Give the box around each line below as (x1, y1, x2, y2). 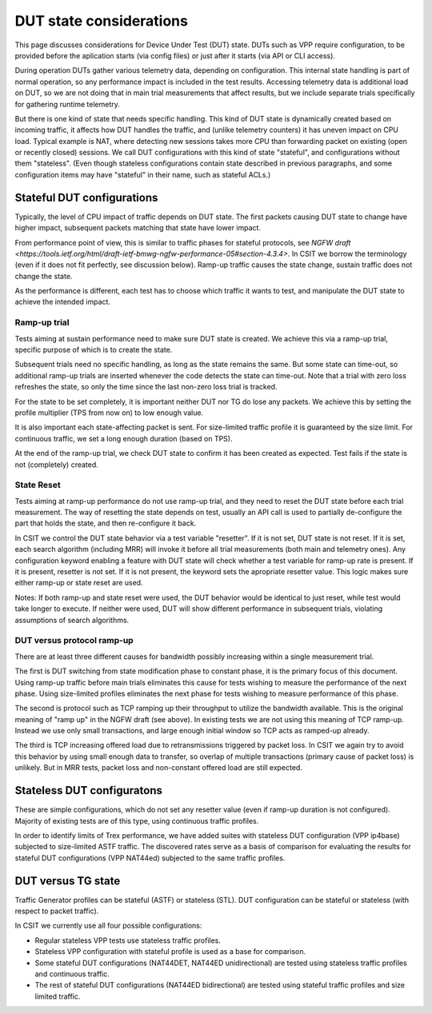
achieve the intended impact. (14, 297, 111, 307)
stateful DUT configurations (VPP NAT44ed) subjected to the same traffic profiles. (14, 852, 286, 863)
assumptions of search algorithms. (14, 615, 130, 625)
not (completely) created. (14, 460, 99, 469)
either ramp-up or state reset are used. (14, 578, 143, 588)
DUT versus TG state (14, 874, 121, 888)
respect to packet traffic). (14, 906, 99, 916)
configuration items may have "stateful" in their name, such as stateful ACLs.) (14, 170, 271, 179)
